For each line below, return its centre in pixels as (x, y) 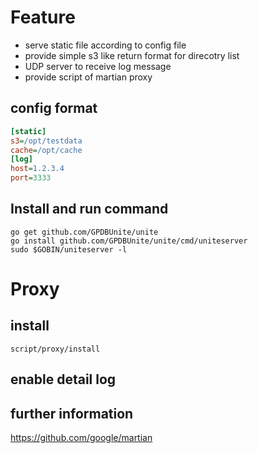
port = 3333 (31, 178)
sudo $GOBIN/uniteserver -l (69, 249)
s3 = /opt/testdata (46, 141)
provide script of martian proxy (88, 77)
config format (54, 108)
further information (72, 413)
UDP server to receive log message (98, 66)
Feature (43, 17)
